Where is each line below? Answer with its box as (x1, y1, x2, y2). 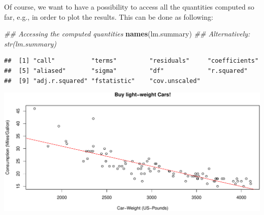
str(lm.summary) (4, 38, 57, 49)
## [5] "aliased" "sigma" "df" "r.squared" (4, 67, 248, 74)
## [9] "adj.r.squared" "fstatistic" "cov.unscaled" (4, 77, 201, 84)
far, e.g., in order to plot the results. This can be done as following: (4, 11, 213, 22)
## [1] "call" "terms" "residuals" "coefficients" (4, 57, 259, 65)
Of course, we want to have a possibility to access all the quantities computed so (4, 2, 254, 12)
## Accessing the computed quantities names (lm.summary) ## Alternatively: (4, 28, 250, 39)
